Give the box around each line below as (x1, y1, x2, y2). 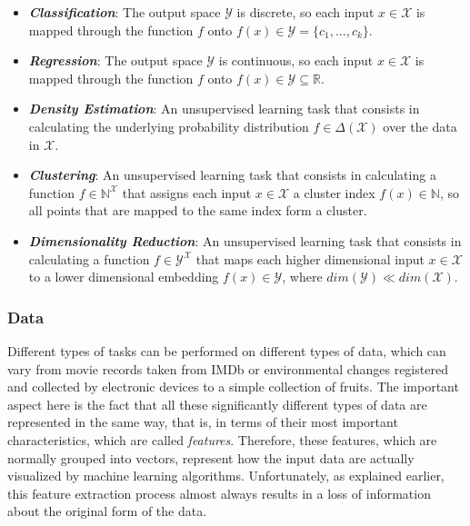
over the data (383, 116, 457, 135)
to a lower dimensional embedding (28, 267, 219, 286)
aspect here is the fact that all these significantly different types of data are (7, 394, 427, 413)
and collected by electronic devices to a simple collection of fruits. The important (7, 377, 459, 396)
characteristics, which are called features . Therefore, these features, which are (7, 430, 437, 449)
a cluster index (293, 183, 375, 202)
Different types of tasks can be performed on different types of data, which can (7, 341, 446, 360)
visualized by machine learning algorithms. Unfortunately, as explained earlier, (7, 466, 445, 485)
